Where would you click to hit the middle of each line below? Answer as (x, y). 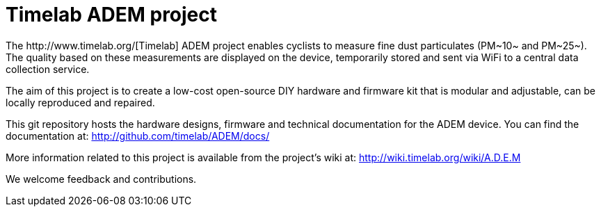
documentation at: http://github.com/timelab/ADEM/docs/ (138, 136)
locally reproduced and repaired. (80, 102)
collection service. (48, 69)
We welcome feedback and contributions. (101, 179)
